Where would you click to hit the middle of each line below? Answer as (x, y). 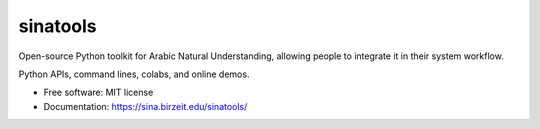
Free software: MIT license (98, 92)
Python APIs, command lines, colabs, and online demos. (134, 74)
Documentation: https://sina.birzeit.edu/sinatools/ (145, 106)
